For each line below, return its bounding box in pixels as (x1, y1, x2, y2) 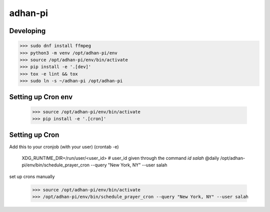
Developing (9, 27, 46, 35)
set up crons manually (9, 173, 55, 179)
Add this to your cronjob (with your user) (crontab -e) (9, 143, 119, 150)
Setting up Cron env (9, 93, 73, 101)
